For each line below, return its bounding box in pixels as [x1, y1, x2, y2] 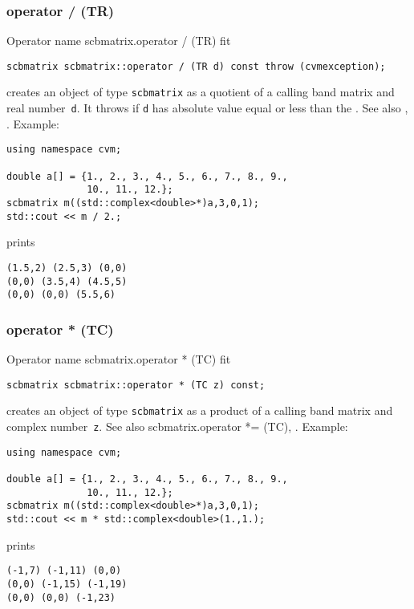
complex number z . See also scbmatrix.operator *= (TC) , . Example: [6, 418, 348, 434]
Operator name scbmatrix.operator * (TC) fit [6, 351, 231, 367]
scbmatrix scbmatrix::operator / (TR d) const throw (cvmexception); [6, 60, 386, 72]
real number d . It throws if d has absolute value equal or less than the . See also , [6, 99, 408, 116]
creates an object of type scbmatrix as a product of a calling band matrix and [6, 402, 393, 419]
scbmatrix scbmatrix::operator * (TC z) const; [6, 379, 266, 391]
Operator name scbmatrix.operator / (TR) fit [6, 32, 231, 49]
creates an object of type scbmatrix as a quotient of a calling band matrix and [6, 83, 395, 100]
